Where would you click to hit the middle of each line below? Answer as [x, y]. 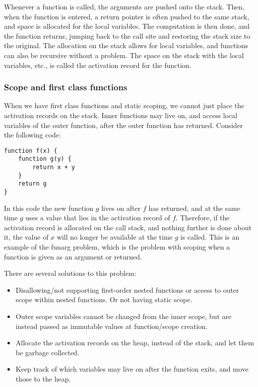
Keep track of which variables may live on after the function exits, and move [132, 369]
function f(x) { [31, 151]
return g [32, 184]
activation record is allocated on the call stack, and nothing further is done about [128, 227]
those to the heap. [43, 379]
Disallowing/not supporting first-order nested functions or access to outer [127, 290]
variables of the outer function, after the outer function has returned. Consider [124, 125]
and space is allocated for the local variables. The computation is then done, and [127, 26]
